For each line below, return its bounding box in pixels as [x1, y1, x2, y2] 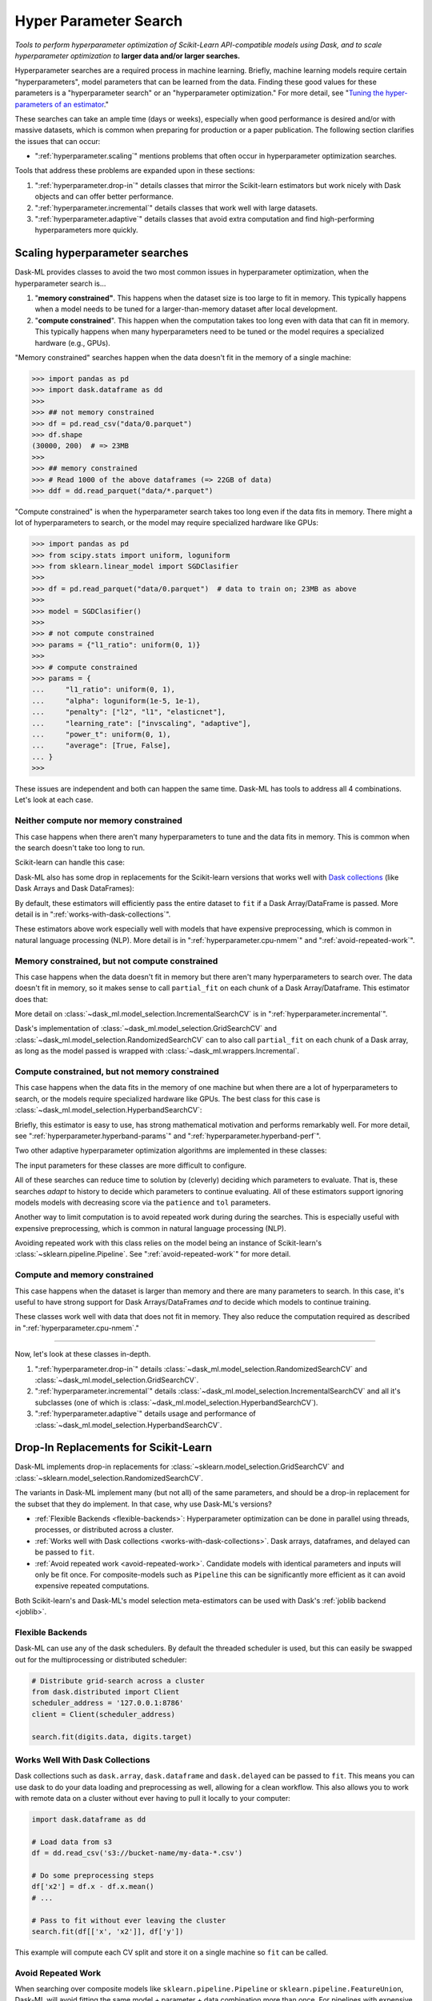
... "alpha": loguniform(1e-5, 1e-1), [31, 696, 201, 705]
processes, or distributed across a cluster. [34, 1525, 174, 1534]
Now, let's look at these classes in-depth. [14, 1349, 151, 1359]
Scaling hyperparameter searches [14, 247, 189, 260]
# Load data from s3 [31, 1837, 112, 1847]
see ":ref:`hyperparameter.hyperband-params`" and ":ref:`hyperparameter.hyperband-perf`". [14, 1131, 322, 1141]
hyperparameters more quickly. [34, 225, 138, 235]
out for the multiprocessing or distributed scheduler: [14, 1654, 187, 1664]
